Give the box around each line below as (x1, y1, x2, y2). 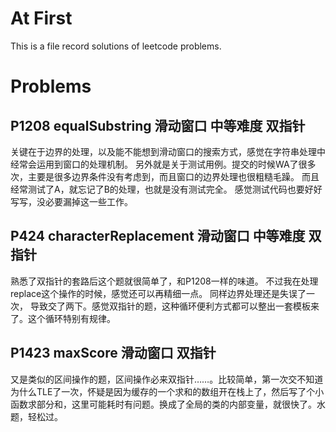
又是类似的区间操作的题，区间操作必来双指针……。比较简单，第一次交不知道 (10, 373, 324, 385)
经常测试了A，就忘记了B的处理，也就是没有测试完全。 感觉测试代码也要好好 (10, 183, 323, 195)
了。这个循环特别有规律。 (10, 312, 116, 324)
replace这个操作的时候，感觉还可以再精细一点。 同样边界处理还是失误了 (10, 287, 307, 299)
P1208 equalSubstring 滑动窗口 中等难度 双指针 (10, 117, 306, 134)
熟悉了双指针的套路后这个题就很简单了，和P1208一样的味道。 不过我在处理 (10, 275, 319, 287)
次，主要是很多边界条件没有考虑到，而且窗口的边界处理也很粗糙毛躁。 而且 (10, 170, 320, 182)
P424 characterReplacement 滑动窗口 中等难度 (10, 228, 306, 245)
